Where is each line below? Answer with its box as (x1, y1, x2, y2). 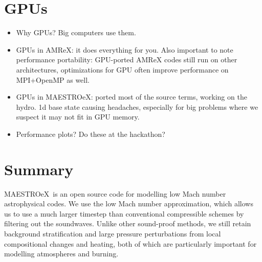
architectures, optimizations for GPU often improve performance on (16, 64, 229, 75)
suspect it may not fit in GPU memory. (16, 111, 140, 122)
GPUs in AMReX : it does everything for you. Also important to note (16, 44, 233, 55)
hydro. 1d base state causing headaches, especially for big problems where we (16, 101, 258, 112)
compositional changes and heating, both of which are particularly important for (4, 238, 257, 249)
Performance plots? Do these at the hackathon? (16, 128, 165, 139)
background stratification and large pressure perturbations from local (4, 228, 221, 239)
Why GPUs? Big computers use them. (16, 27, 136, 38)
